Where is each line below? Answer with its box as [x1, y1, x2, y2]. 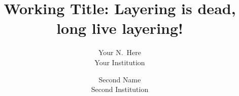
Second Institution [91, 84, 149, 94]
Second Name [98, 74, 141, 84]
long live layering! [56, 18, 183, 38]
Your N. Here [98, 47, 142, 58]
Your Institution [94, 57, 145, 67]
